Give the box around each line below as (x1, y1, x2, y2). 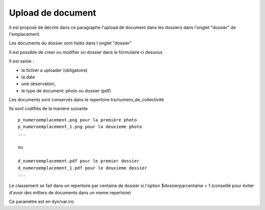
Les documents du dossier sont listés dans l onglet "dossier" (9, 40, 132, 46)
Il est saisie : (9, 58, 34, 64)
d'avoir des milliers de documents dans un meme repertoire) (9, 189, 132, 195)
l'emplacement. (9, 31, 41, 37)
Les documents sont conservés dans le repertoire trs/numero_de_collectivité (9, 97, 164, 103)
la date (21, 74, 35, 80)
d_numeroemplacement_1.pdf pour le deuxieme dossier (18, 165, 147, 171)
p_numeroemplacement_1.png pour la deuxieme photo (18, 124, 142, 130)
